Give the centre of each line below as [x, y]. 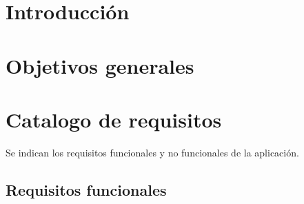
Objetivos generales [100, 65]
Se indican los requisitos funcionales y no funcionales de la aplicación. [152, 152]
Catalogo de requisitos [114, 119]
